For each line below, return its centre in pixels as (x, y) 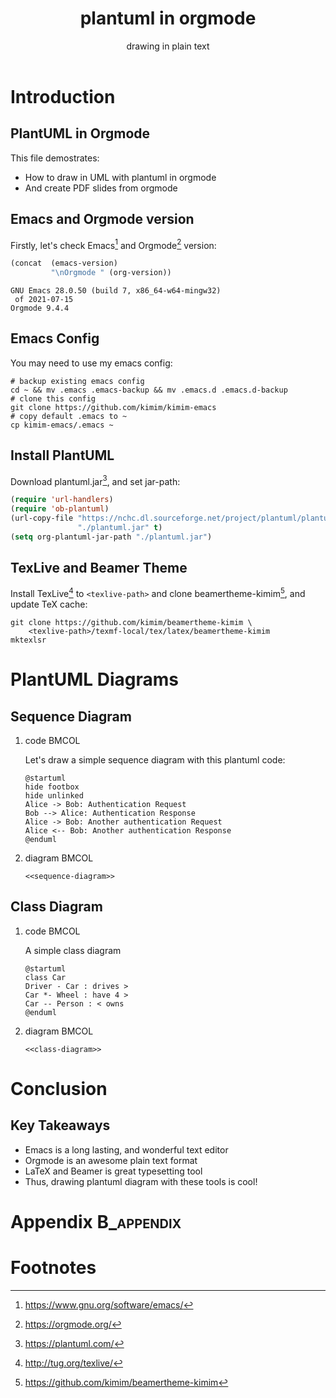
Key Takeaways (60, 1125)
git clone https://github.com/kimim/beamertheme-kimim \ (131, 623)
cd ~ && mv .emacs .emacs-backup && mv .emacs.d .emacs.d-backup (149, 390)
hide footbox (52, 787)
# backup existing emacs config (77, 381)
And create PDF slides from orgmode (101, 188)
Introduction (63, 96)
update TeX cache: (49, 604)
